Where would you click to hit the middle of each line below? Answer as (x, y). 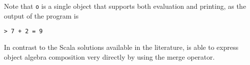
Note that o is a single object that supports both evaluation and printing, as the (125, 6)
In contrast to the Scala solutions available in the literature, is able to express (121, 47)
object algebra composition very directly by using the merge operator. (109, 56)
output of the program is (41, 15)
